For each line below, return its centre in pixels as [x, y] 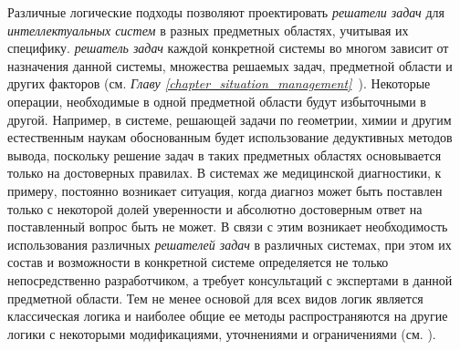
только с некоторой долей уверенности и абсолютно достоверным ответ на [215, 208]
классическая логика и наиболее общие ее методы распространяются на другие [228, 316]
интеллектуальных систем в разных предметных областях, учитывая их [208, 30]
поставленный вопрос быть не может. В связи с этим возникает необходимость [228, 226]
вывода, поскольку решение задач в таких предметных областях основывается [225, 154]
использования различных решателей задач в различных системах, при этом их [230, 244]
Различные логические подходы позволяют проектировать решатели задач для [226, 12]
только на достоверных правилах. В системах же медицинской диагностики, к [225, 173]
